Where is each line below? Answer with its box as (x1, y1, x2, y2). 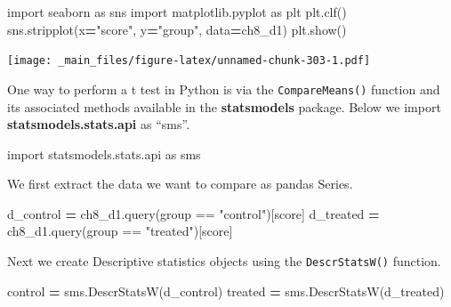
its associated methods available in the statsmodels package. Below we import (7, 97, 441, 116)
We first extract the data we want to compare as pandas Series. (7, 174, 353, 193)
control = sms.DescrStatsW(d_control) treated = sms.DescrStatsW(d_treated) (7, 281, 445, 300)
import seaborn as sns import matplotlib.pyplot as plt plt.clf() (7, 3, 347, 20)
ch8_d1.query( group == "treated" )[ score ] (7, 222, 233, 240)
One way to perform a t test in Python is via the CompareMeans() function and (7, 79, 440, 98)
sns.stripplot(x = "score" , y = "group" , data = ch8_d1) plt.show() (7, 20, 347, 38)
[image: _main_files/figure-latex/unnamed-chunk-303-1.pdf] (7, 54, 371, 68)
